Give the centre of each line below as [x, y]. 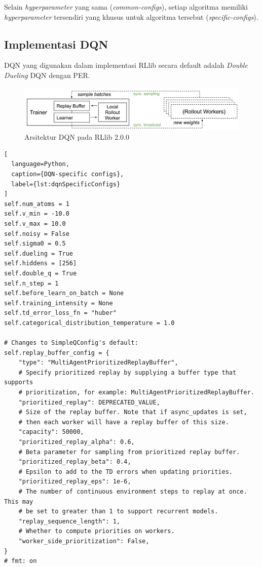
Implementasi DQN [56, 44]
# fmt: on [21, 561]
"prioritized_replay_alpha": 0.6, [77, 442]
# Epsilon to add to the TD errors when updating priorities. [126, 472]
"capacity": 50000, [51, 432]
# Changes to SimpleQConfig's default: [71, 343]
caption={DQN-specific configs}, [68, 174]
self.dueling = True [39, 253]
